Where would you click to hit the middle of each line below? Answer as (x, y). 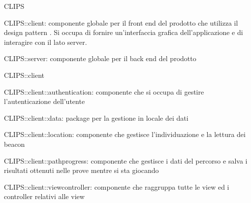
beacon (15, 144)
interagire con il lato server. (46, 42)
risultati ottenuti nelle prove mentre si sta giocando (81, 170)
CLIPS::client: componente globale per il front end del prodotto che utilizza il (121, 22)
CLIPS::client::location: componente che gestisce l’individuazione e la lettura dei (125, 134)
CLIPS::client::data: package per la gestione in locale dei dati (96, 118)
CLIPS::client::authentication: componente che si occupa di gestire (104, 91)
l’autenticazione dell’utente (45, 101)
